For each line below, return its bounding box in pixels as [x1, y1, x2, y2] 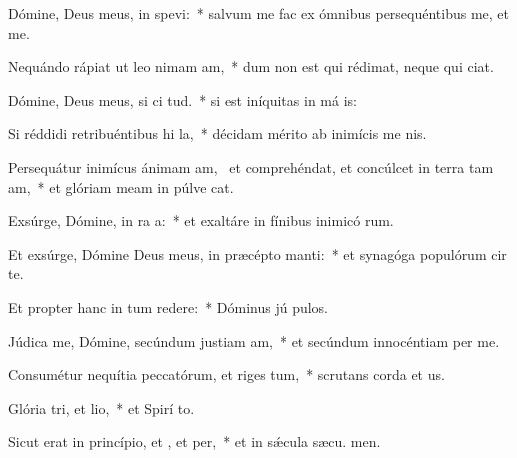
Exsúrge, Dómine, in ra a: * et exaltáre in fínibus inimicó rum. [8, 210, 394, 231]
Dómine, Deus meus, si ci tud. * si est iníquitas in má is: [8, 89, 357, 110]
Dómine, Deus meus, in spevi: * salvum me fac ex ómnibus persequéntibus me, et [8, 3, 510, 23]
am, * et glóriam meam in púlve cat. [8, 176, 234, 197]
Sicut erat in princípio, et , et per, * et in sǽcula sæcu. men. [8, 431, 381, 452]
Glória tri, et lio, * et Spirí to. [8, 397, 195, 418]
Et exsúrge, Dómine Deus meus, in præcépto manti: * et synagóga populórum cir [8, 243, 507, 264]
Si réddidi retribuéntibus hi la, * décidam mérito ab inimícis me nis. [8, 123, 427, 144]
